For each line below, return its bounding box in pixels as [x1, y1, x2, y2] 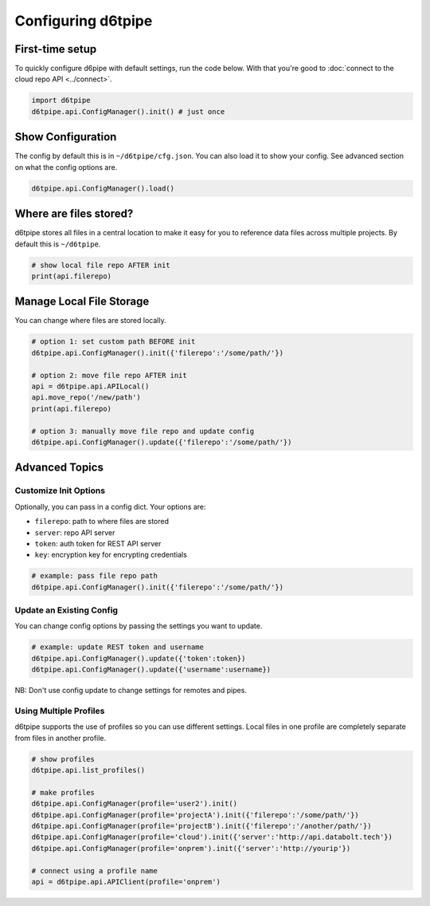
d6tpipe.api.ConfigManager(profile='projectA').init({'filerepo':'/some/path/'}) [31, 810, 360, 819]
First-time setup [14, 42, 97, 56]
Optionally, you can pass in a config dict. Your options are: [14, 502, 206, 511]
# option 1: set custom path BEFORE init [31, 337, 196, 346]
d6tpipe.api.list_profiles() [31, 766, 146, 775]
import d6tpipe [31, 96, 91, 105]
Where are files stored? [14, 207, 134, 221]
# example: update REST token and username [31, 643, 205, 652]
